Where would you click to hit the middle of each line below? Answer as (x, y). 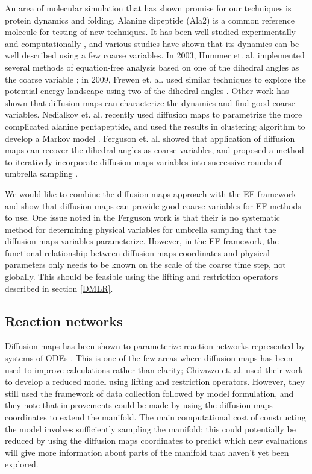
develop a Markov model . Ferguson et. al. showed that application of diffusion (150, 138)
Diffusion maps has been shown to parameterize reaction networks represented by (155, 346)
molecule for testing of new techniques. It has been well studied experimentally (150, 32)
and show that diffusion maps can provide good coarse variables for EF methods (153, 205)
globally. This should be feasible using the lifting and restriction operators (142, 276)
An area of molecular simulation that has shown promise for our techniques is (148, 8)
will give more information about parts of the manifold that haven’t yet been (147, 452)
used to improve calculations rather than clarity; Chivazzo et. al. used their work (154, 369)
